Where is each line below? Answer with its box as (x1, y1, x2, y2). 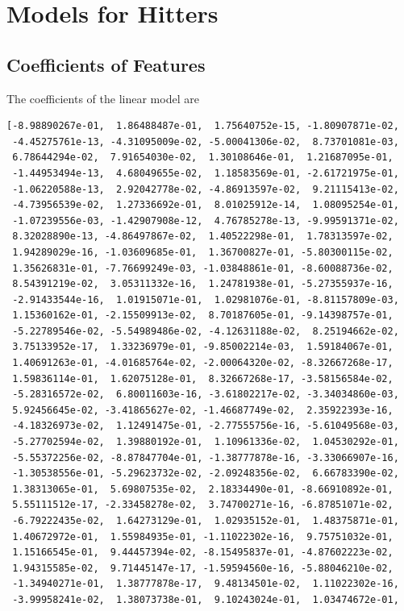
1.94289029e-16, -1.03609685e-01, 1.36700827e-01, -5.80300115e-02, (12, 246, 394, 258)
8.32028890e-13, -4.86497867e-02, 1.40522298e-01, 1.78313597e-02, (12, 231, 394, 243)
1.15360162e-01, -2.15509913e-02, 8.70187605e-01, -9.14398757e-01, (12, 310, 394, 322)
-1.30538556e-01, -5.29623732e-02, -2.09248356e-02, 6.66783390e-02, (12, 468, 399, 480)
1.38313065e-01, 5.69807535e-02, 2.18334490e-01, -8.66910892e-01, (12, 483, 394, 495)
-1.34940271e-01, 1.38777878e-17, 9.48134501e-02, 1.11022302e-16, (12, 578, 399, 590)
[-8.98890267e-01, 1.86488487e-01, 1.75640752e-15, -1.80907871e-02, (6, 120, 399, 132)
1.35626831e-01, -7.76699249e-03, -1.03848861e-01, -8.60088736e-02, (12, 262, 394, 274)
